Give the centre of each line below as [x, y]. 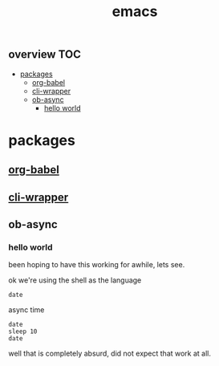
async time [26, 310]
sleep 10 [23, 331]
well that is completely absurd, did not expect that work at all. [109, 354]
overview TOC [45, 55]
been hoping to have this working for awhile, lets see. [97, 265]
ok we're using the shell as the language [75, 280]
